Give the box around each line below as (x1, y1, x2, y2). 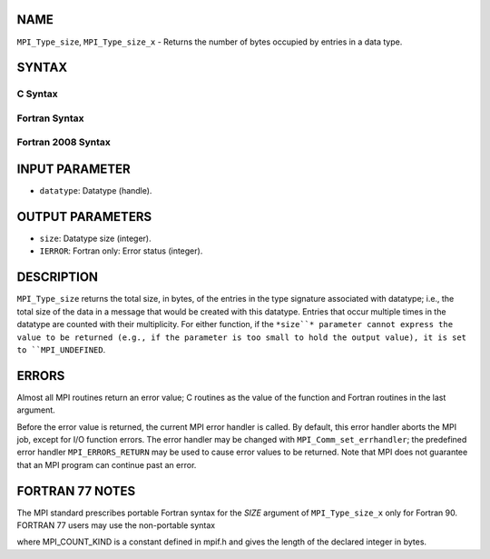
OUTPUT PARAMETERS (16, 209, 152, 225)
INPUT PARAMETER (16, 162, 131, 177)
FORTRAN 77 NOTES (16, 483, 136, 499)
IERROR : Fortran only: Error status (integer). (39, 245, 203, 256)
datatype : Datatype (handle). (39, 185, 152, 196)
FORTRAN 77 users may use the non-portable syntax (16, 520, 216, 531)
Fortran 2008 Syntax (16, 136, 111, 149)
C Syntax (16, 87, 58, 100)
